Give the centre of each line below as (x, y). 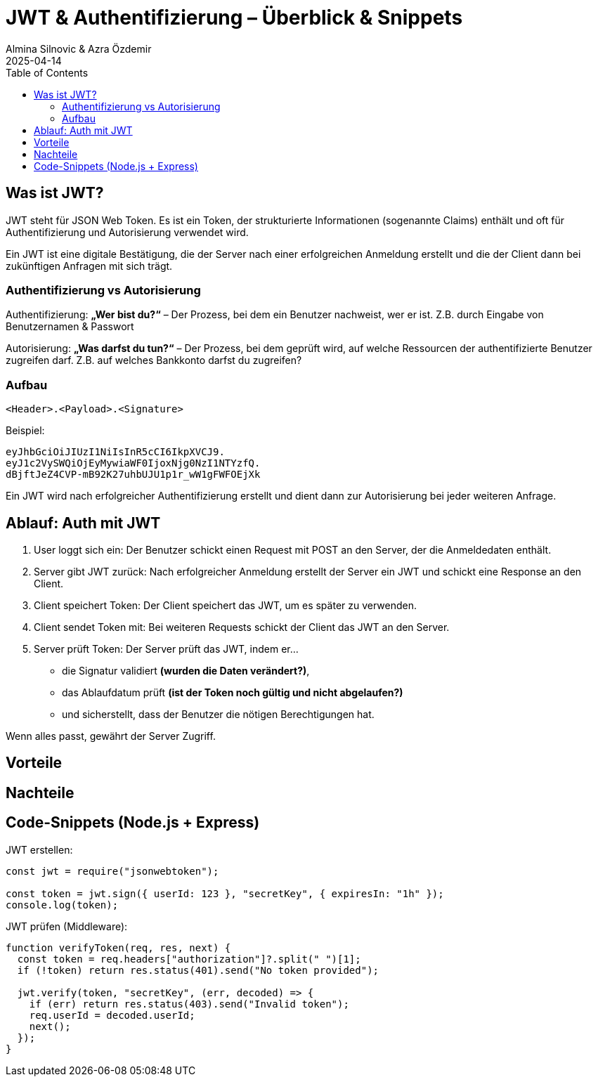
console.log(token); (62, 905)
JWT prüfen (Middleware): (67, 926)
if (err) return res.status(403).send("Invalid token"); (189, 1004)
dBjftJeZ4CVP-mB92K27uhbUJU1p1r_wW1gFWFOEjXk (133, 475)
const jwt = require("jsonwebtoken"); (112, 871)
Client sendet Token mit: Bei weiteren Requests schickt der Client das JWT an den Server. (242, 627)
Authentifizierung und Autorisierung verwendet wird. (127, 232)
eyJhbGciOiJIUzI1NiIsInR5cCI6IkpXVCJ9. (115, 452)
